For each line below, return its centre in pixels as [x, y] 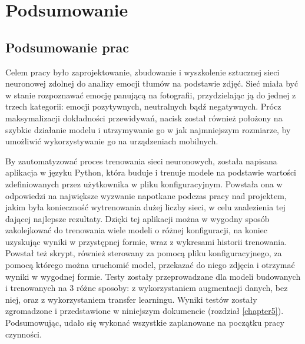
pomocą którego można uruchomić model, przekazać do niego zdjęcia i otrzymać [150, 265]
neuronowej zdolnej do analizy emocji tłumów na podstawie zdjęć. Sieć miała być [152, 83]
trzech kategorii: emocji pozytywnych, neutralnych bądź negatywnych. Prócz [143, 106]
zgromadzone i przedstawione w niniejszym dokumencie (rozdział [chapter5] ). [145, 311]
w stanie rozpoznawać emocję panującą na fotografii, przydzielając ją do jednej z [151, 95]
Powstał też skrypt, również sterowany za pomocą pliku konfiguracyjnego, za [144, 253]
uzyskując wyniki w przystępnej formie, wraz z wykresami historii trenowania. [146, 241]
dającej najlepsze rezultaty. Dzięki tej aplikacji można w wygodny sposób [137, 218]
